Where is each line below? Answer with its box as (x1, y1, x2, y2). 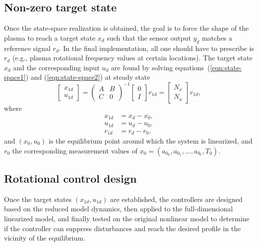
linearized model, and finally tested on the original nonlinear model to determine (4, 213, 250, 223)
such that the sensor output (107, 32, 191, 43)
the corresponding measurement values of (12, 145, 138, 155)
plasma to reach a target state (4, 32, 96, 43)
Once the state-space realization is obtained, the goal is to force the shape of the (4, 23, 249, 33)
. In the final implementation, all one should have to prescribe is (59, 43, 254, 53)
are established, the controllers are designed (110, 194, 243, 204)
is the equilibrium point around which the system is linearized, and (49, 136, 253, 146)
